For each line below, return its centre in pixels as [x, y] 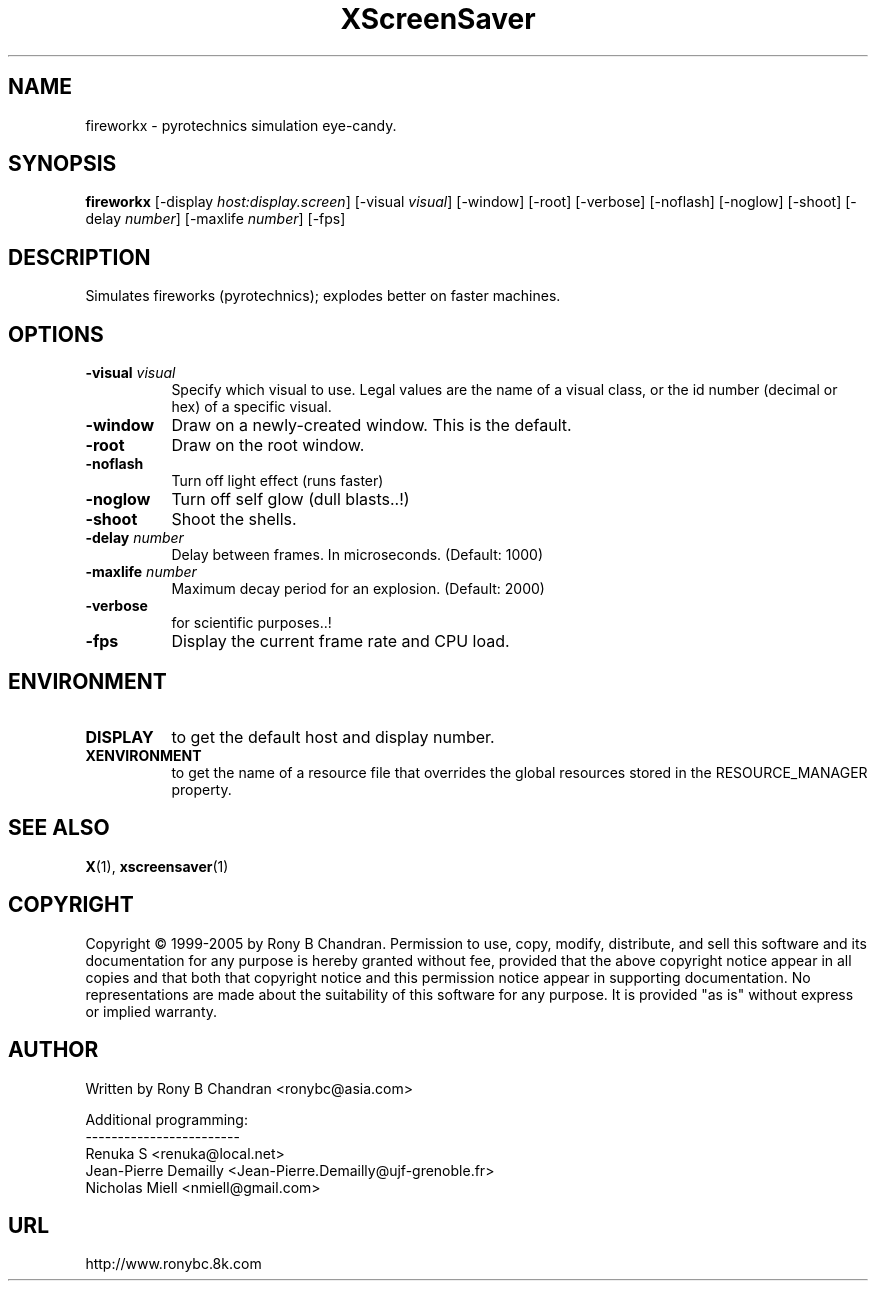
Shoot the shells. [234, 519]
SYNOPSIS [62, 164]
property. [201, 789]
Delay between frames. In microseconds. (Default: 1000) [357, 555]
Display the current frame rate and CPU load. [340, 641]
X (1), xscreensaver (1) [157, 866]
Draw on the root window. [268, 445]
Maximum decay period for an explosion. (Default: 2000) [358, 589]
